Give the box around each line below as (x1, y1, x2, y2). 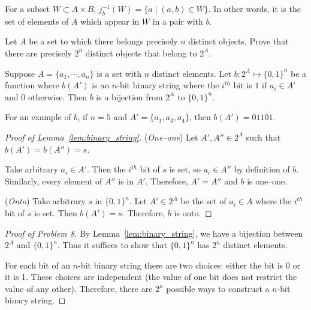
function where (5, 79, 59, 91)
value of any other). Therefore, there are (5, 282, 153, 294)
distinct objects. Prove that (188, 35, 289, 47)
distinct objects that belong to (85, 46, 197, 59)
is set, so (169, 163, 201, 175)
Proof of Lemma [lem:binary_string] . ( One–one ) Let (5, 130, 198, 143)
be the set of (180, 195, 227, 207)
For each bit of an (5, 258, 71, 271)
